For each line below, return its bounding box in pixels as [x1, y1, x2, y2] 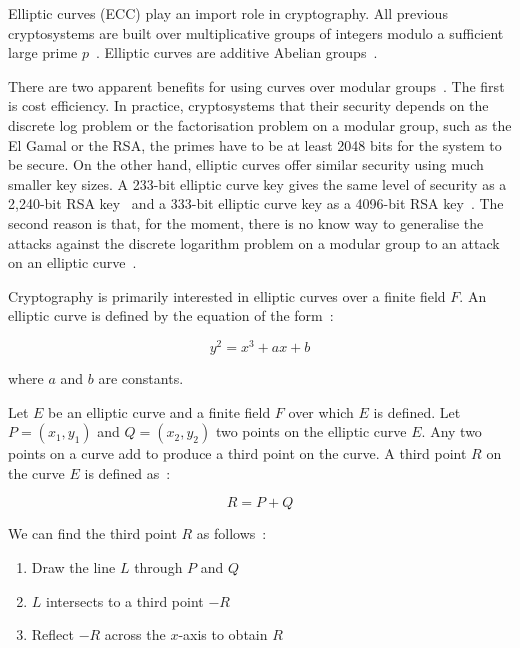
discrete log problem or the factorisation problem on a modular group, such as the [8, 114, 512, 135]
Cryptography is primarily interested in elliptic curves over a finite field [8, 285, 446, 306]
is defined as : [84, 462, 171, 483]
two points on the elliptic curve [215, 421, 407, 442]
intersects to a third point [46, 590, 204, 611]
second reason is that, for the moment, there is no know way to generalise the [8, 212, 484, 233]
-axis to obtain [178, 624, 268, 645]
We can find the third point [8, 523, 177, 544]
